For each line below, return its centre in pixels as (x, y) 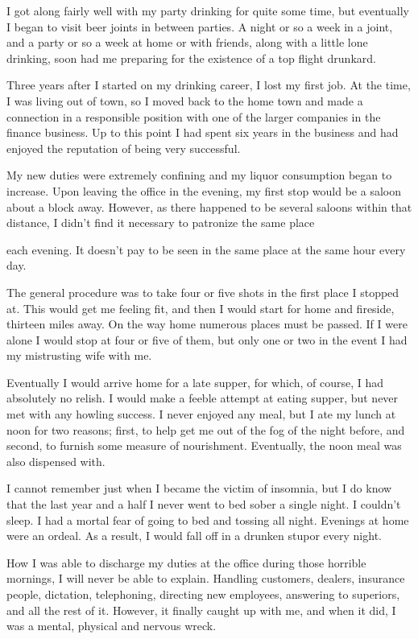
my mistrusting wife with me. (79, 355)
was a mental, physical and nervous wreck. (112, 626)
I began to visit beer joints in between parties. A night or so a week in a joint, (200, 26)
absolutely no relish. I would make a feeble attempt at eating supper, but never (203, 398)
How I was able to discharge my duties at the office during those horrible (186, 562)
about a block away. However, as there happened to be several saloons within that (209, 206)
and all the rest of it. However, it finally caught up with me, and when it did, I (201, 610)
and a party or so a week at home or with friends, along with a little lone (187, 42)
